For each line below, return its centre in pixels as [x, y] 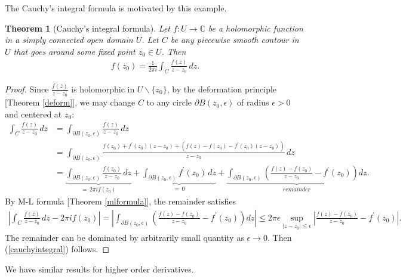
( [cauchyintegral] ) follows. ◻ [57, 249]
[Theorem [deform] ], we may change [70, 102]
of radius [253, 102]
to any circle [169, 102]
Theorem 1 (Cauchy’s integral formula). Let [87, 28]
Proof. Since [27, 89]
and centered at [33, 114]
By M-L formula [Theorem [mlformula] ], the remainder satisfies [120, 201]
